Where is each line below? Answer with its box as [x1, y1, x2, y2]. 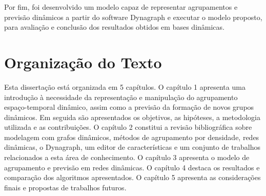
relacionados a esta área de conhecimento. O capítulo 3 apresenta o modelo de [4, 152, 250, 163]
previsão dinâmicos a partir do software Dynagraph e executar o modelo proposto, [4, 11, 262, 22]
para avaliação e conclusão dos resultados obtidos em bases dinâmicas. [4, 22, 224, 32]
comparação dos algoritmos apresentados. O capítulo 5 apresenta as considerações [4, 172, 261, 183]
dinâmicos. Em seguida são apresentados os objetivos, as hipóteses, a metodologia [4, 111, 260, 122]
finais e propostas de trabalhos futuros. [4, 182, 127, 192]
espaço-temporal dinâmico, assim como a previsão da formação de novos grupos [4, 102, 254, 112]
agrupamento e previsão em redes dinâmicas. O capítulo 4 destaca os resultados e [4, 162, 260, 172]
